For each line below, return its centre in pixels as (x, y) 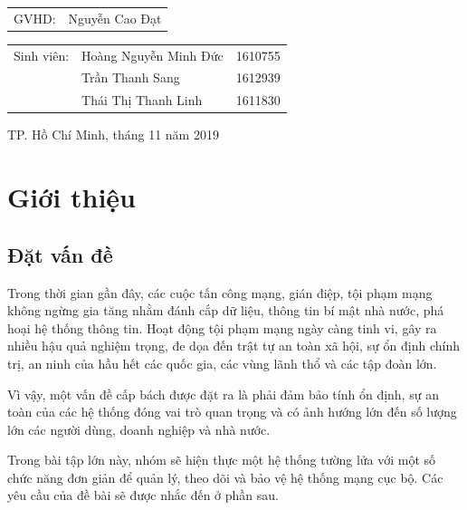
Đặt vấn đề (60, 254)
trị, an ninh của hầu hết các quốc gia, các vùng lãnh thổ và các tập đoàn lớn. (222, 363)
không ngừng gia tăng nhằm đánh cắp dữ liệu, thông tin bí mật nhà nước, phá (226, 310)
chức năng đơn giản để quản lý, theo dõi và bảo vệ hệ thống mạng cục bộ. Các (225, 477)
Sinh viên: (42, 55)
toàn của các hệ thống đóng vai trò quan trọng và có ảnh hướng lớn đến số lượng (232, 412)
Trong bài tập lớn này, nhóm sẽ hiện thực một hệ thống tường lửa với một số (222, 460)
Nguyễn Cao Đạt (115, 18)
